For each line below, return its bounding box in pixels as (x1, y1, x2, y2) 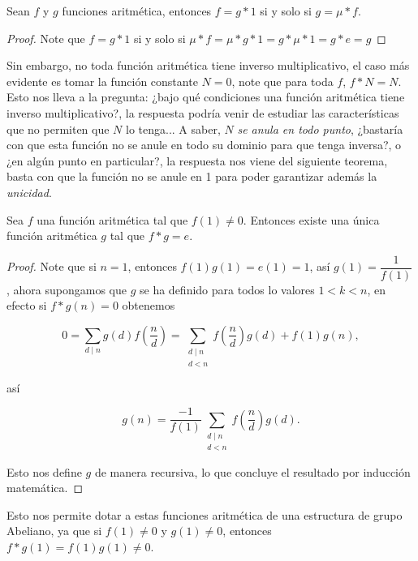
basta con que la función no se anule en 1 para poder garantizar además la (6, 168, 377, 185)
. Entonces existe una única (243, 211, 380, 228)
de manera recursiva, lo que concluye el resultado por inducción (94, 463, 411, 480)
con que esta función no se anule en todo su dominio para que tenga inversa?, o (6, 136, 402, 153)
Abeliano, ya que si (6, 522, 102, 539)
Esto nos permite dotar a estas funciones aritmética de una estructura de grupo (6, 506, 403, 523)
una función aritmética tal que (37, 211, 188, 228)
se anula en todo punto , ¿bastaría (237, 120, 403, 137)
